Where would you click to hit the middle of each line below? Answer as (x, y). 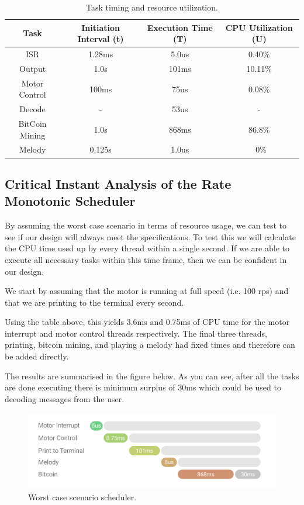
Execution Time (180, 27)
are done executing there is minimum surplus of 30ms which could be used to (143, 387)
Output (32, 68)
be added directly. (37, 356)
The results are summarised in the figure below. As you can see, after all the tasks (152, 376)
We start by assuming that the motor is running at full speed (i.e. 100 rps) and (147, 291)
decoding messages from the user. (65, 398)
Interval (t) (101, 39)
